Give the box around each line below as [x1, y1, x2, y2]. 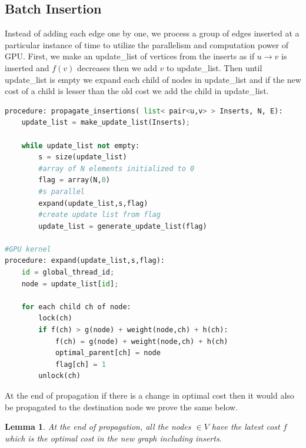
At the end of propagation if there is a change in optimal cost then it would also [5, 389, 294, 402]
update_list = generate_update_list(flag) [38, 222, 207, 230]
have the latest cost [211, 420, 280, 433]
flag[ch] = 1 [55, 360, 106, 369]
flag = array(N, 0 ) [38, 176, 111, 185]
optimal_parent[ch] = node [55, 349, 161, 357]
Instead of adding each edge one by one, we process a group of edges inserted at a [5, 27, 300, 39]
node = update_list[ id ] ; [21, 279, 119, 288]
